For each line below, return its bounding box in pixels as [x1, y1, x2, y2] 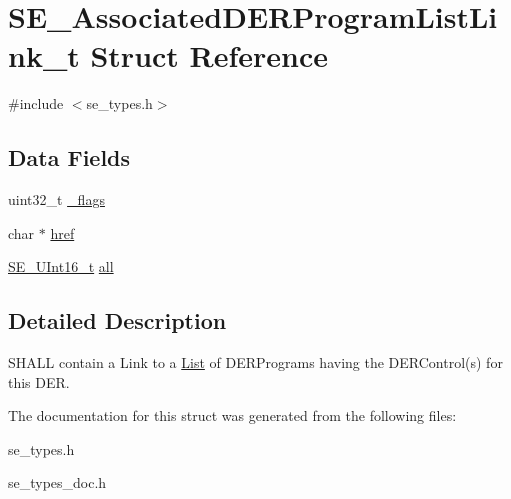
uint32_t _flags [8, 189, 105, 210]
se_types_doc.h [8, 472, 107, 493]
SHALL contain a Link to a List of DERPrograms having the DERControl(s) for [8, 352, 503, 373]
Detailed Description [8, 305, 227, 336]
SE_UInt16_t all [8, 256, 114, 277]
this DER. [8, 371, 70, 392]
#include [8, 93, 64, 114]
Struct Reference [90, 35, 329, 76]
